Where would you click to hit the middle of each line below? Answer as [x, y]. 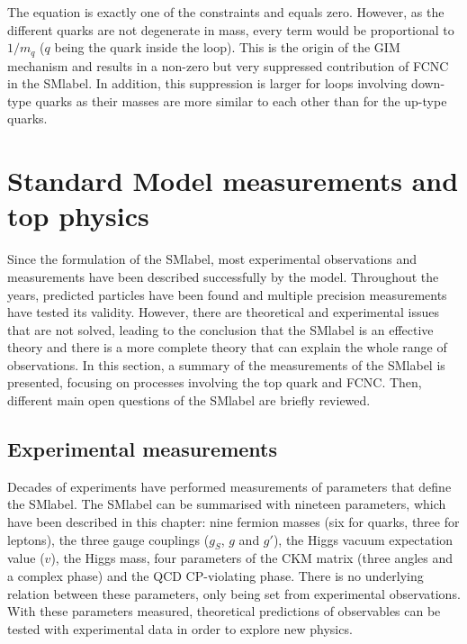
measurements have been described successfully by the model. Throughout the [223, 276]
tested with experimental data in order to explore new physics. [180, 628]
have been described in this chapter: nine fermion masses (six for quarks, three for [233, 522]
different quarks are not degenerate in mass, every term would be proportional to [231, 29]
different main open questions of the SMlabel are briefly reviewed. [189, 400]
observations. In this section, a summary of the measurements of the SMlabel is [226, 364]
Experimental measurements [142, 449]
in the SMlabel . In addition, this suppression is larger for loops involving [207, 83]
